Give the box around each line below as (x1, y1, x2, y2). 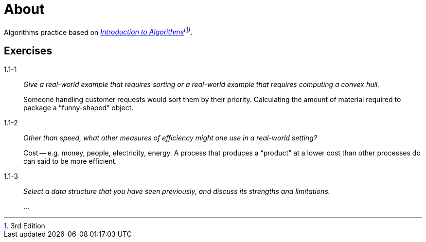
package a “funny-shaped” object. (23, 104, 134, 112)
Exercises (4, 44, 53, 57)
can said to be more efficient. (23, 157, 117, 166)
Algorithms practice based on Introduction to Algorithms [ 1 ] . (4, 26, 193, 36)
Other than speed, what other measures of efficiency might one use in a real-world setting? (23, 134, 317, 142)
